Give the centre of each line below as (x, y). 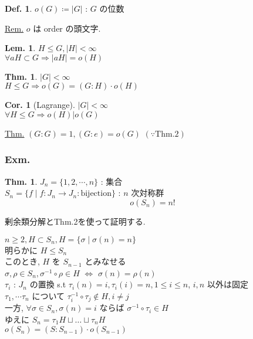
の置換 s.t (48, 284)
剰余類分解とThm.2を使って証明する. (75, 221)
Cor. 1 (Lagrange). (40, 105)
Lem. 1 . (20, 48)
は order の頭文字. (67, 28)
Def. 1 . (18, 8)
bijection (96, 194)
